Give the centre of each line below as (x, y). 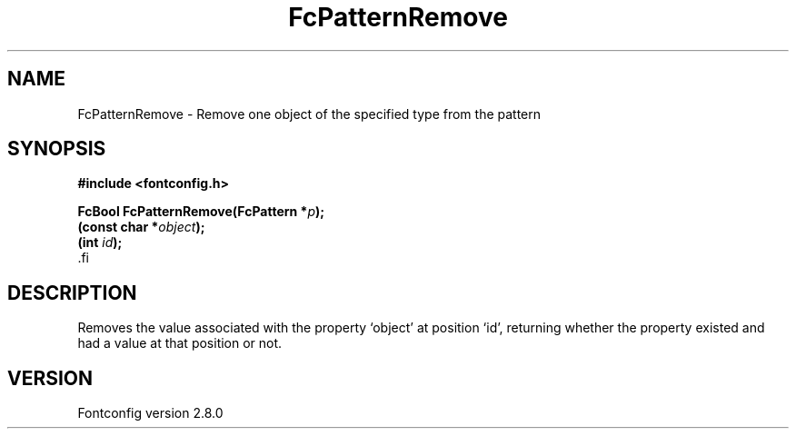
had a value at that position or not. (180, 343)
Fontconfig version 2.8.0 (150, 413)
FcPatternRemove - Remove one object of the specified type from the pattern (309, 114)
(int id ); (100, 243)
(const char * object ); (141, 227)
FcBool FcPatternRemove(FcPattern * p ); (201, 212)
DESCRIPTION (72, 292)
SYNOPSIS (57, 149)
